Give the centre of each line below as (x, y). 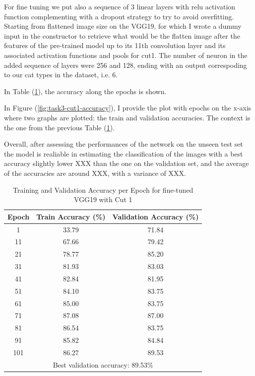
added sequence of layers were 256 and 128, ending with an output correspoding (126, 65)
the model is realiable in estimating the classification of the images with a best (124, 153)
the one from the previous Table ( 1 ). (59, 127)
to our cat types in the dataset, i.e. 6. (61, 75)
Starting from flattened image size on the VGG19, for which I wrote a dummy (123, 26)
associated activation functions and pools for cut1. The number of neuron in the (126, 55)
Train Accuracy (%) (71, 216)
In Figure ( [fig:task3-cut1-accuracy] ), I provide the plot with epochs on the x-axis (128, 108)
